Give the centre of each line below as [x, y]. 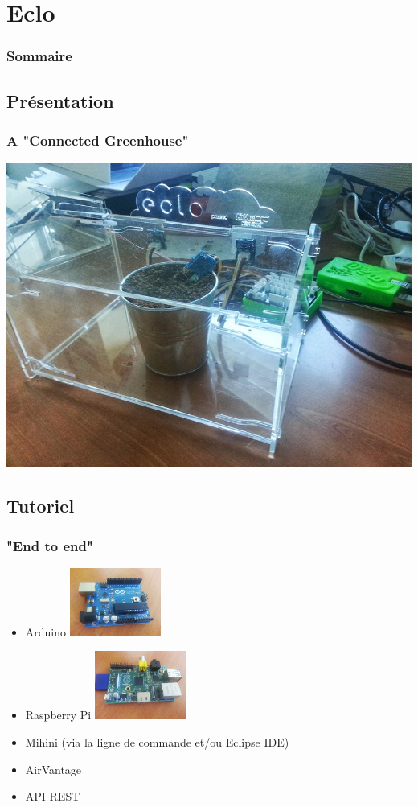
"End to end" [50, 545]
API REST [53, 796]
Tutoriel [41, 506]
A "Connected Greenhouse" [98, 140]
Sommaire [39, 56]
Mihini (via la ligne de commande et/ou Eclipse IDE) [157, 742]
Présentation [60, 100]
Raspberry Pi [58, 715]
